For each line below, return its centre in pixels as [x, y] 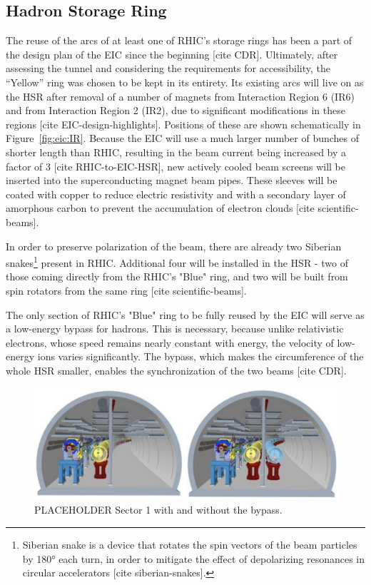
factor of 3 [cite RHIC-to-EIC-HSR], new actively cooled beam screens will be [176, 166]
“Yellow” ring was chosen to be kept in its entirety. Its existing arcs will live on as [185, 82]
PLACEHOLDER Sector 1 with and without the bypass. [158, 510]
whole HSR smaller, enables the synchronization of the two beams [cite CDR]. [176, 370]
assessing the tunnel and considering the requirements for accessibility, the [168, 68]
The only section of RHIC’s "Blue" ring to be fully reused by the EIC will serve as [185, 314]
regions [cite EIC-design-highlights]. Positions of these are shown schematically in [183, 124]
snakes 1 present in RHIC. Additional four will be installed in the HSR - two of [177, 261]
